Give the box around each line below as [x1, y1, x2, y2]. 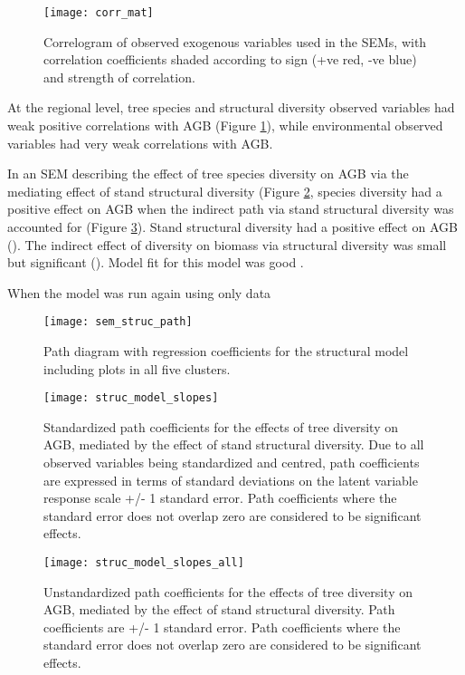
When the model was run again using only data [7, 283, 271, 302]
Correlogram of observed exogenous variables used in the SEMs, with [43, 32, 427, 51]
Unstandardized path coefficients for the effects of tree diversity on [43, 582, 413, 601]
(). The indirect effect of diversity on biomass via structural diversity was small [7, 235, 447, 254]
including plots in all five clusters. [43, 359, 231, 378]
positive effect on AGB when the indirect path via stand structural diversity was [7, 199, 454, 218]
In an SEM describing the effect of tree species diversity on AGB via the [7, 164, 409, 183]
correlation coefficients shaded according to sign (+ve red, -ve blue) [43, 50, 417, 69]
